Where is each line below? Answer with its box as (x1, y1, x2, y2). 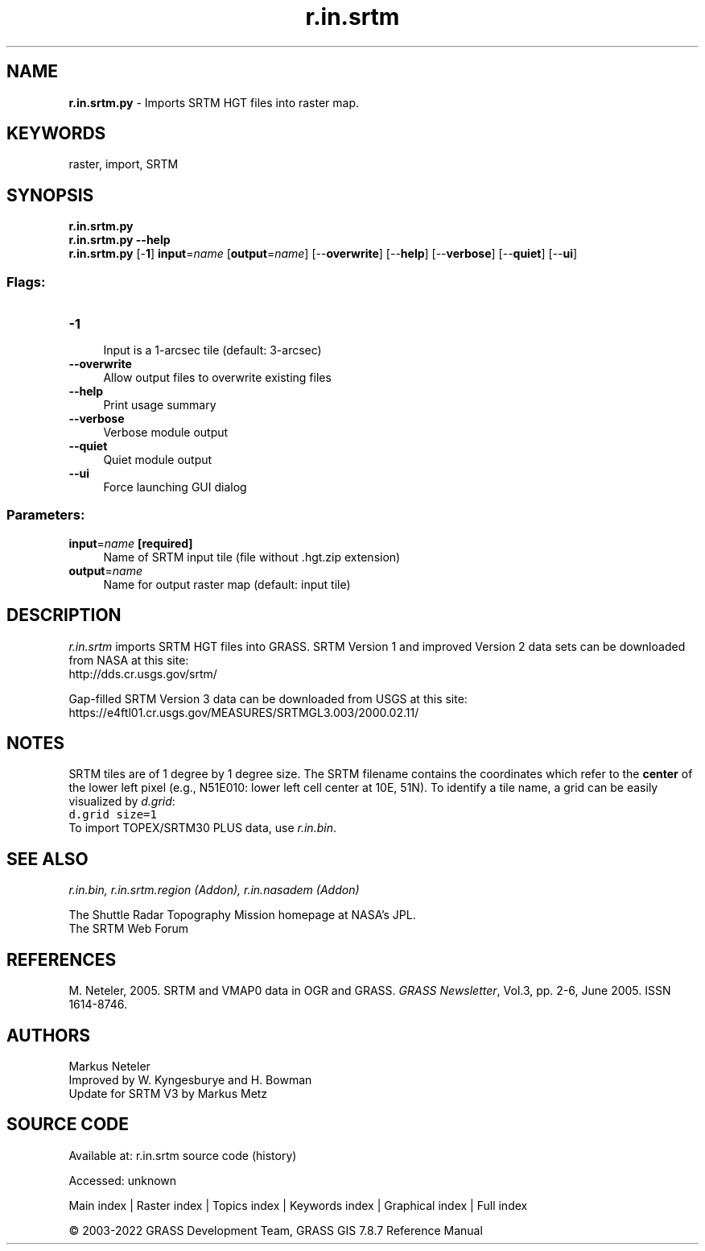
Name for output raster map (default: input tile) (103, 577, 351, 591)
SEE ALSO (6, 848, 89, 869)
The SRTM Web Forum (68, 922, 189, 936)
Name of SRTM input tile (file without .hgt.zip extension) (103, 549, 401, 564)
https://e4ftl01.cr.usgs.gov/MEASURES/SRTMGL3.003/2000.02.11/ (68, 705, 419, 719)
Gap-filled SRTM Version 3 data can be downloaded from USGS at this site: (68, 691, 468, 706)
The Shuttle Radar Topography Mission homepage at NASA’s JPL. (68, 908, 416, 922)
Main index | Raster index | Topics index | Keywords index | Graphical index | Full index (68, 1198, 528, 1212)
